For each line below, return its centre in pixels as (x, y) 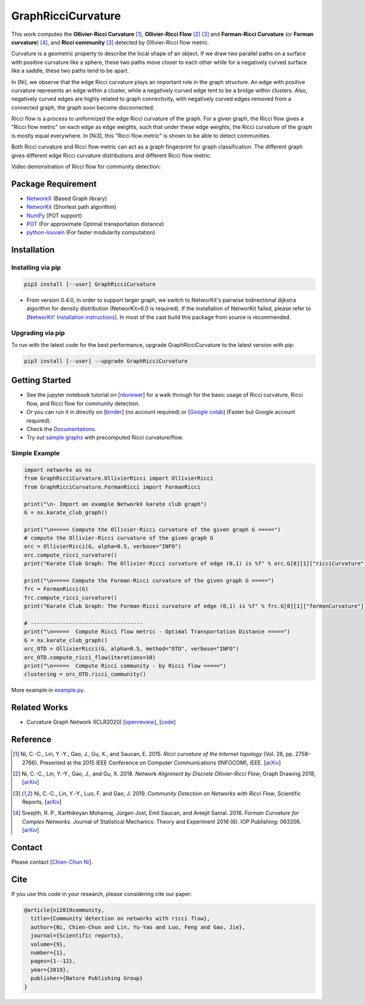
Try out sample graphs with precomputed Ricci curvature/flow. (105, 438)
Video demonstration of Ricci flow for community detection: (86, 167)
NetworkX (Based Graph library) (67, 198)
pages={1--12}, (53, 961)
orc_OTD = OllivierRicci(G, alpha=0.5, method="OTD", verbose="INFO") (132, 649)
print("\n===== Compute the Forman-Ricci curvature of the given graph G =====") (149, 581)
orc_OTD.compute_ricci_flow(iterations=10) (90, 657)
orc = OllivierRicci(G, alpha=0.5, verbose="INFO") (103, 547)
